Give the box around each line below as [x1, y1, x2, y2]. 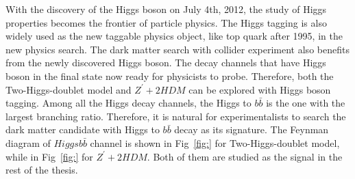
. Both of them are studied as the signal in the [147, 149, 343, 163]
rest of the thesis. [5, 163, 78, 177]
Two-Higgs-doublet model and [5, 82, 132, 96]
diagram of [5, 135, 51, 150]
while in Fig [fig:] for [5, 149, 93, 163]
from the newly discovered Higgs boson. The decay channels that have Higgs [5, 55, 326, 70]
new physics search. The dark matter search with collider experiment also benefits [5, 42, 350, 56]
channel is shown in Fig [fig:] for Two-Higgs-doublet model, [90, 135, 340, 150]
